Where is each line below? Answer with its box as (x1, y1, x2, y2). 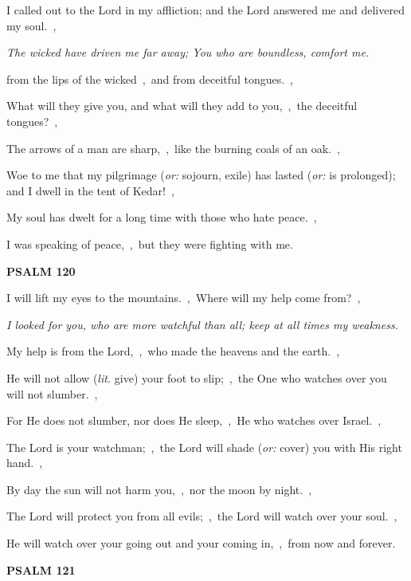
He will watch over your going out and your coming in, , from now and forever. (6, 535, 396, 552)
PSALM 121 (6, 561, 76, 578)
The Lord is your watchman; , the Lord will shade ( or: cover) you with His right (6, 438, 402, 455)
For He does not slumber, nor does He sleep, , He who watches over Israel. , (6, 412, 382, 429)
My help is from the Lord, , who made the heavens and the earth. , (6, 343, 340, 359)
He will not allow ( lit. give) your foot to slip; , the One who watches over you (6, 369, 387, 386)
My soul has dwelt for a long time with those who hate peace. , (6, 209, 317, 226)
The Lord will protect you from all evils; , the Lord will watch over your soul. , (6, 508, 397, 524)
